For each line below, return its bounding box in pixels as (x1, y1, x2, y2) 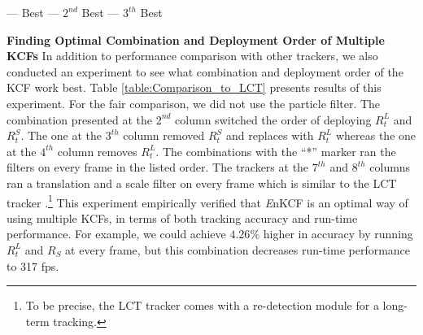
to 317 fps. (7, 257, 59, 274)
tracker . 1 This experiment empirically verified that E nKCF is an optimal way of (7, 191, 408, 211)
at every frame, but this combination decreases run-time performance (65, 241, 411, 258)
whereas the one (335, 127, 416, 144)
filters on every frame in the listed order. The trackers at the (7, 159, 309, 176)
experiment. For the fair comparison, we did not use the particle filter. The (7, 94, 381, 111)
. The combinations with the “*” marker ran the (155, 142, 396, 159)
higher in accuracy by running (263, 225, 413, 242)
